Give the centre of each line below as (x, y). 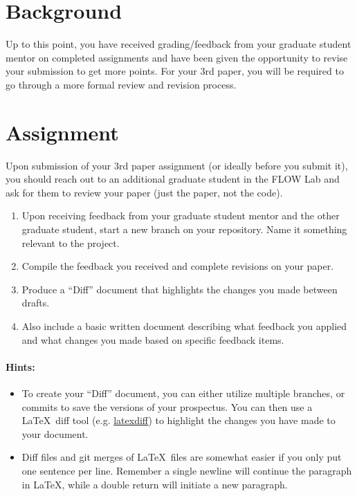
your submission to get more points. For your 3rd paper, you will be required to (175, 71)
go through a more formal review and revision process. (121, 84)
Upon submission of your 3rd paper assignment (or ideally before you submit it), (177, 165)
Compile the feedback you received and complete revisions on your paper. (178, 266)
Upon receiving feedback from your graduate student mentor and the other (181, 215)
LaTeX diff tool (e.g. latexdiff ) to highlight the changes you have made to (178, 420)
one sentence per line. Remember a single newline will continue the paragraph (187, 470)
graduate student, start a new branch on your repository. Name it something (184, 229)
